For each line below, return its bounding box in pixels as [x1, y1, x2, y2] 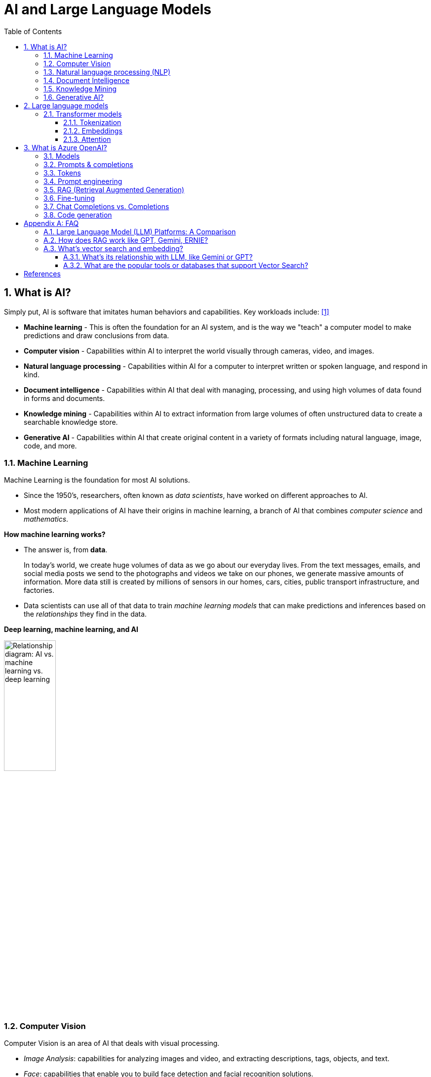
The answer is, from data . [24, 545, 108, 554]
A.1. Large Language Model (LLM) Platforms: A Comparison [43, 227, 236, 236]
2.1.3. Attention [63, 135, 111, 143]
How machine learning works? [4, 530, 106, 539]
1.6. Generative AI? [43, 92, 104, 101]
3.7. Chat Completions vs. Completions [43, 202, 169, 211]
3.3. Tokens [43, 168, 81, 177]
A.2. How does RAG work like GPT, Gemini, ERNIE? [43, 235, 208, 244]
